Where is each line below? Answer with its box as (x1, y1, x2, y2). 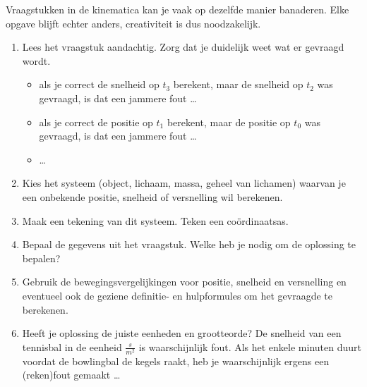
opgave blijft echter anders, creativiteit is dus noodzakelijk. (6, 16, 261, 30)
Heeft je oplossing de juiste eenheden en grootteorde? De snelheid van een (22, 326, 342, 340)
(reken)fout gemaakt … (22, 367, 121, 382)
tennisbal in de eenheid (22, 339, 122, 354)
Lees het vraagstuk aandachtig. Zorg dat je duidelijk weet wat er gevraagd (22, 39, 344, 54)
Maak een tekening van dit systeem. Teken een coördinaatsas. (22, 213, 289, 228)
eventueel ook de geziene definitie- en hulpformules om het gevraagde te (22, 288, 332, 302)
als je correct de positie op (39, 114, 153, 129)
